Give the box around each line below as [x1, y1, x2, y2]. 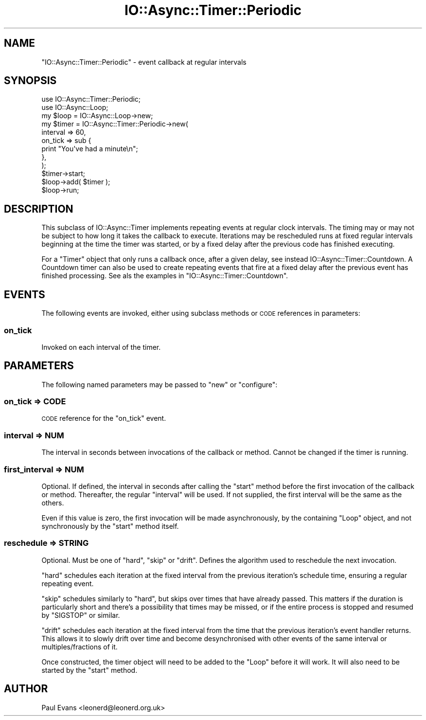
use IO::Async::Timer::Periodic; [41, 95, 141, 104]
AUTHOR [4, 683, 48, 695]
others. [41, 498, 64, 507]
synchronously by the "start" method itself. [41, 522, 179, 530]
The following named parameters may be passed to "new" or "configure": [41, 380, 278, 389]
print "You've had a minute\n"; [41, 144, 138, 153]
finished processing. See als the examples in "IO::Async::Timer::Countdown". [41, 271, 288, 280]
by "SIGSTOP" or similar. [41, 611, 120, 619]
